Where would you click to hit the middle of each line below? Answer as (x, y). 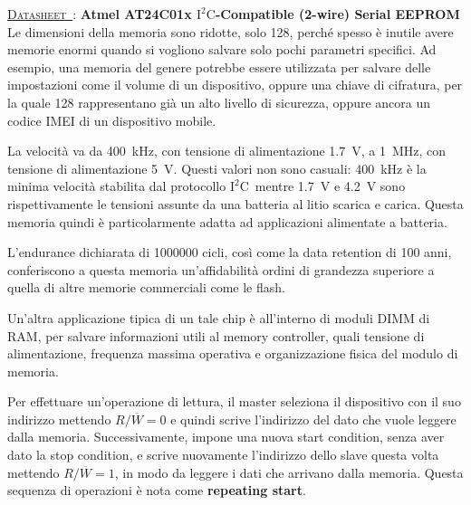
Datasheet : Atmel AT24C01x (100, 14)
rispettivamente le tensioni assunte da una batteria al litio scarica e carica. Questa (235, 203)
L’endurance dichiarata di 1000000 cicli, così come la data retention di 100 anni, (230, 252)
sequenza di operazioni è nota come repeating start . (157, 490)
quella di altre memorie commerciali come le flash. (146, 287)
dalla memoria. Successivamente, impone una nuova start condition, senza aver (226, 437)
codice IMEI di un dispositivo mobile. (112, 120)
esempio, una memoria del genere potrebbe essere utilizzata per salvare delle (219, 67)
